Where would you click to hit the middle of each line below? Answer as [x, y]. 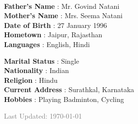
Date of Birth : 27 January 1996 [56, 25]
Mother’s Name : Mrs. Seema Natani [63, 15]
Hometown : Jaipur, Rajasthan [53, 35]
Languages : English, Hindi [47, 44]
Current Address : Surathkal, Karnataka [69, 89]
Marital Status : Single [42, 61]
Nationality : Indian [36, 70]
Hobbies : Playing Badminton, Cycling [64, 99]
